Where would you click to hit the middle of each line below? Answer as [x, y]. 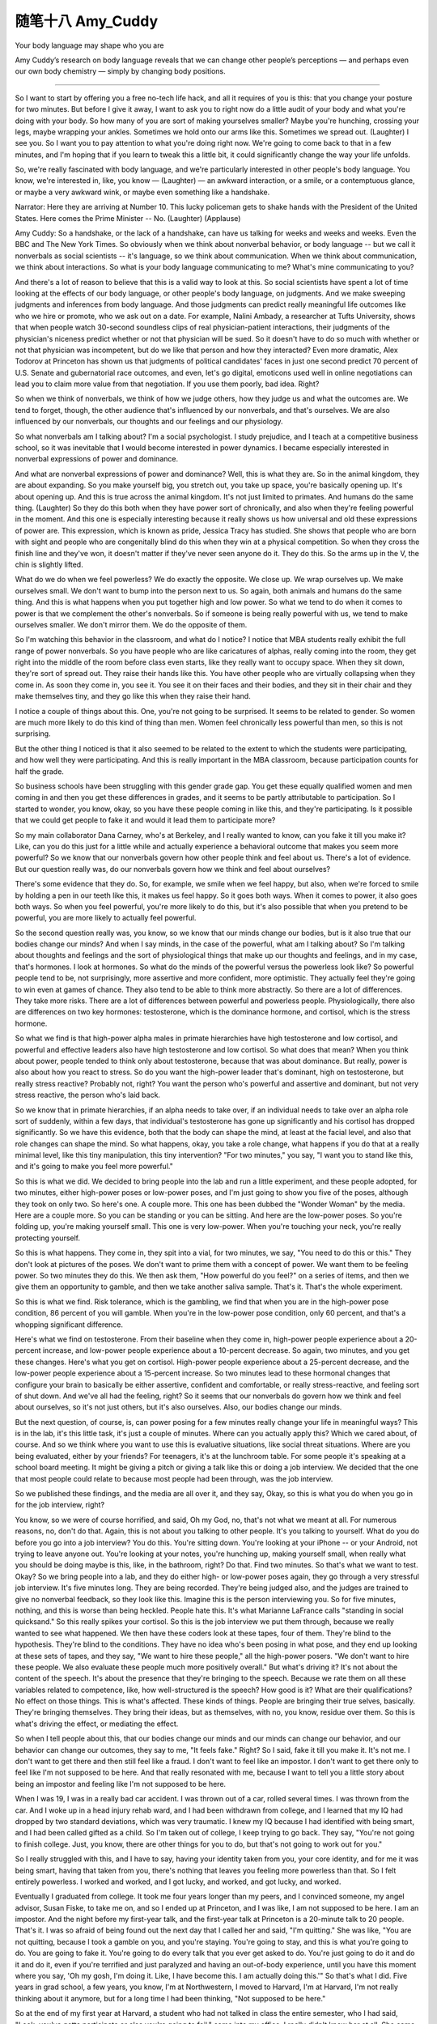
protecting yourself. [48, 1238]
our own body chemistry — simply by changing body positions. [120, 71]
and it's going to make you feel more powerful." [94, 1167]
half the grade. [40, 771]
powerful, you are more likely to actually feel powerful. [106, 918]
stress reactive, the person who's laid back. [88, 1095]
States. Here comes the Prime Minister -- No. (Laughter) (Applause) [128, 218]
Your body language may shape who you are [89, 45]
